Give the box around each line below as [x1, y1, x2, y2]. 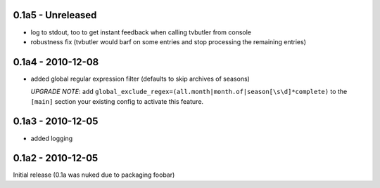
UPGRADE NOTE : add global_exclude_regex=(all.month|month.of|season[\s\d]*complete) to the [30, 88, 348, 96]
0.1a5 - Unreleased [13, 9, 97, 21]
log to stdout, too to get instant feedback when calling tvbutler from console [30, 28, 251, 36]
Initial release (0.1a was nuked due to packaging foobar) [13, 170, 175, 179]
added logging [30, 134, 73, 142]
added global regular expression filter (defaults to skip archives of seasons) [30, 74, 250, 83]
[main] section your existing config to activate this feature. [30, 97, 204, 105]
